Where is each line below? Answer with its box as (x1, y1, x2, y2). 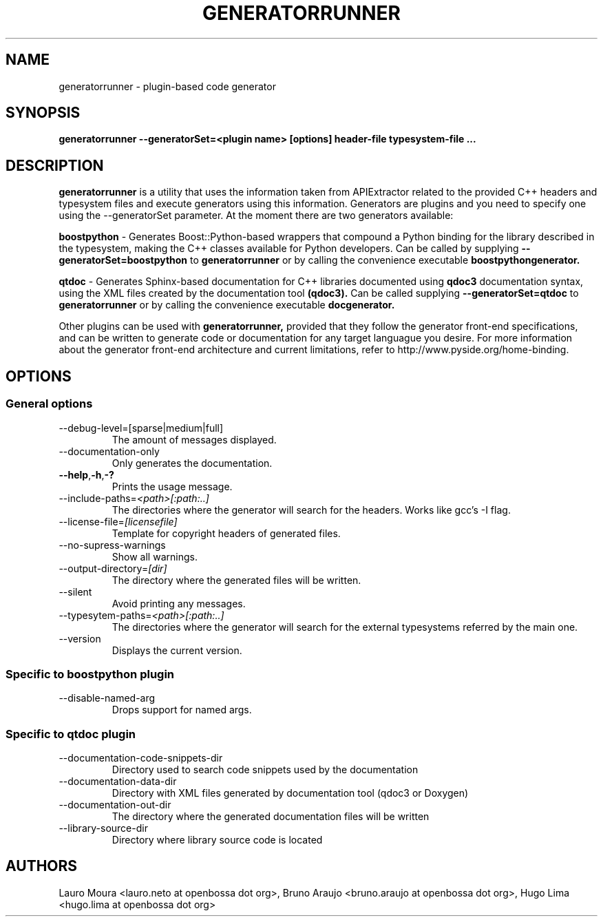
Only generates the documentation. (112, 457, 273, 469)
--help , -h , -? (59, 468, 114, 481)
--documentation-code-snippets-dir (59, 752, 223, 764)
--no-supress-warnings (59, 538, 166, 551)
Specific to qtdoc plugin (6, 726, 136, 741)
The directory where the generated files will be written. (112, 574, 361, 586)
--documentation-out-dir (59, 799, 171, 810)
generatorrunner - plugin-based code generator (59, 80, 276, 92)
